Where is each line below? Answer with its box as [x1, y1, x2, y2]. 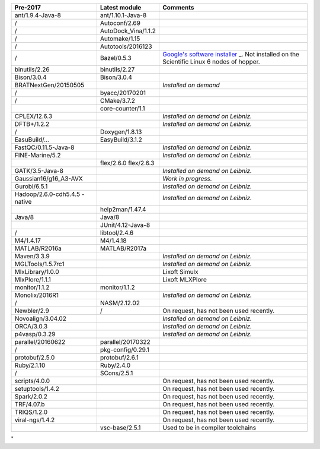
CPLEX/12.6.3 [14, 112, 53, 120]
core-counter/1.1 [100, 105, 145, 112]
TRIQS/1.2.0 [14, 408, 48, 416]
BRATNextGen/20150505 [14, 81, 85, 89]
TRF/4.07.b [14, 400, 45, 408]
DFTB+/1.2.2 [14, 120, 50, 128]
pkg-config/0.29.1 [100, 346, 149, 353]
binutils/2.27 [100, 65, 135, 74]
